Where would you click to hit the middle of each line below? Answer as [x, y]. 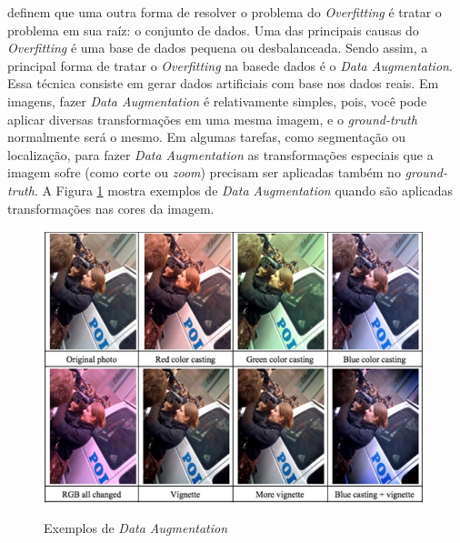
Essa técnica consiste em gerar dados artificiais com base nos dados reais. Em [223, 83]
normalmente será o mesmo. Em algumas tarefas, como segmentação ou [207, 137]
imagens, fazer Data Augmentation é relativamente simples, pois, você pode [217, 101]
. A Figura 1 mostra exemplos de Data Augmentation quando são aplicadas [244, 190]
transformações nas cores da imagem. [111, 208]
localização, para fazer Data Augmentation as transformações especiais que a [220, 154]
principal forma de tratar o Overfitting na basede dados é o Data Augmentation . [230, 65]
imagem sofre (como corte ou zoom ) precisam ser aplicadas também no [204, 172]
